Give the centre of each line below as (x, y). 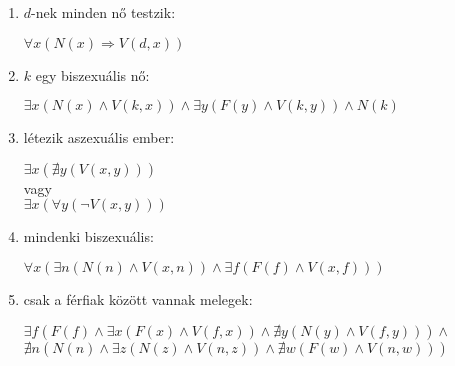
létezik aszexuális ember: (99, 137)
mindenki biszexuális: (88, 236)
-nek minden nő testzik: (103, 12)
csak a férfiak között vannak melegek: (138, 298)
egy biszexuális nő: (92, 74)
